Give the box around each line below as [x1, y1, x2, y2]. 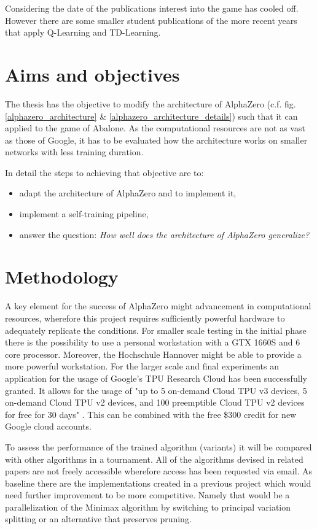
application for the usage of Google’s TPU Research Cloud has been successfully [5, 371, 307, 384]
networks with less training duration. [5, 145, 144, 158]
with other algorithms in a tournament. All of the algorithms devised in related [5, 452, 303, 465]
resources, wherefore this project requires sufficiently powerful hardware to [5, 311, 285, 324]
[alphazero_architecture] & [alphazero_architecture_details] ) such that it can [5, 109, 298, 122]
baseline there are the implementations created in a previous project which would [5, 476, 311, 489]
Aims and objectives [5, 61, 180, 87]
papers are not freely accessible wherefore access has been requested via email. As [5, 465, 313, 477]
